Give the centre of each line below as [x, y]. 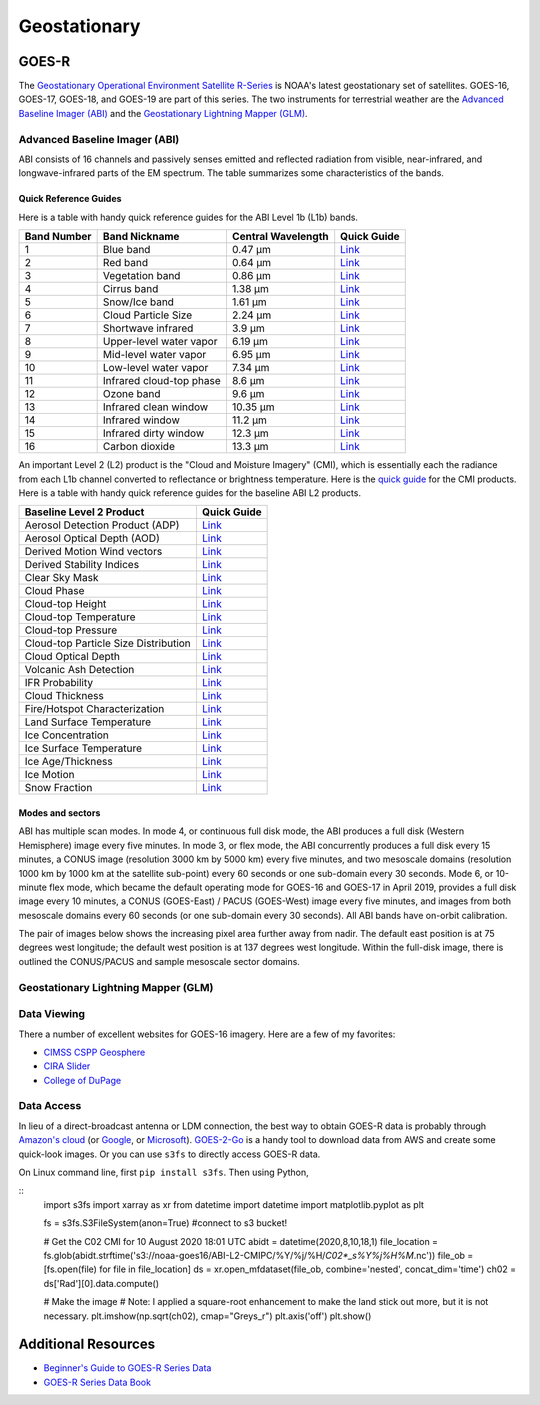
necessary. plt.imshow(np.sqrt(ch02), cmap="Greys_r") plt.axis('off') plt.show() [207, 1316]
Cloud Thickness [64, 696]
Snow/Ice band [138, 302]
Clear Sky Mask [61, 578]
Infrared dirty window [153, 433]
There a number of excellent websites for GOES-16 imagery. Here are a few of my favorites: [207, 1034]
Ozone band [131, 394]
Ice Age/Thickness [69, 762]
